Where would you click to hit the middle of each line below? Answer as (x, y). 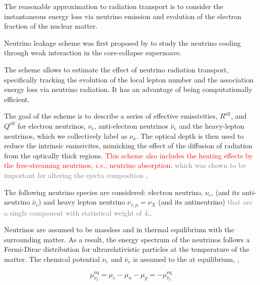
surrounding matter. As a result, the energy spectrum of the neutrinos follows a (127, 239)
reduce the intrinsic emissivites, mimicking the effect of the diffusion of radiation (128, 146)
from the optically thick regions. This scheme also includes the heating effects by (128, 155)
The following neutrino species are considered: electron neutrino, (104, 192)
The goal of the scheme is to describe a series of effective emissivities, (111, 116)
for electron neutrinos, (52, 125)
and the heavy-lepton (212, 125)
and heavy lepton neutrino (84, 202)
